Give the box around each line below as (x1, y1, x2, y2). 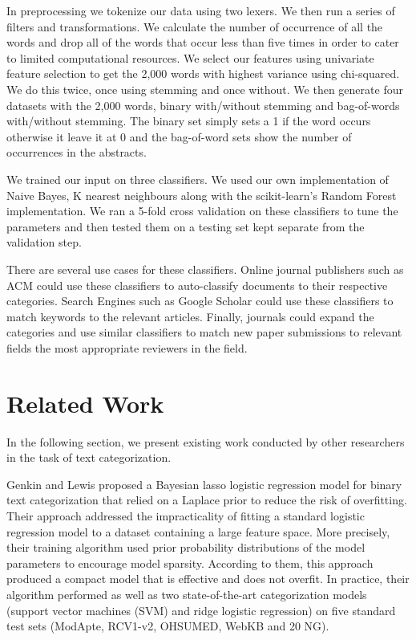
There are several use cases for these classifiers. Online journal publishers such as (6, 260, 404, 277)
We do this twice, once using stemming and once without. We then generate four (6, 80, 403, 97)
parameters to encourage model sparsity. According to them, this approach (6, 554, 374, 571)
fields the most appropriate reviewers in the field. (6, 339, 248, 356)
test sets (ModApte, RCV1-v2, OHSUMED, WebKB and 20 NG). (6, 618, 329, 634)
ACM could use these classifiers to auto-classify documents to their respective (6, 276, 388, 293)
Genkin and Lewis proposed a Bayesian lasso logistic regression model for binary (6, 475, 402, 492)
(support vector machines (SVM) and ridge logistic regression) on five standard (6, 601, 396, 618)
